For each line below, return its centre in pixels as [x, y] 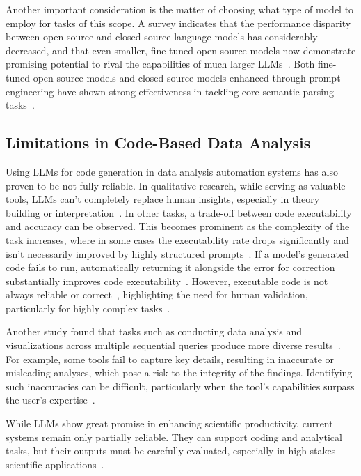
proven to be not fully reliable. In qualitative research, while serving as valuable [176, 185]
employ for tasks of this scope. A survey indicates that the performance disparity [178, 23]
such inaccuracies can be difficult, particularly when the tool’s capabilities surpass [180, 386]
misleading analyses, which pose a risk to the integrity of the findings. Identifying [179, 373]
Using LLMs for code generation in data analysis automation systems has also [172, 171]
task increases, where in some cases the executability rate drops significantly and [177, 239]
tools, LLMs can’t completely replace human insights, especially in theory [163, 199]
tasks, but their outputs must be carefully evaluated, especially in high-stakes [171, 451]
